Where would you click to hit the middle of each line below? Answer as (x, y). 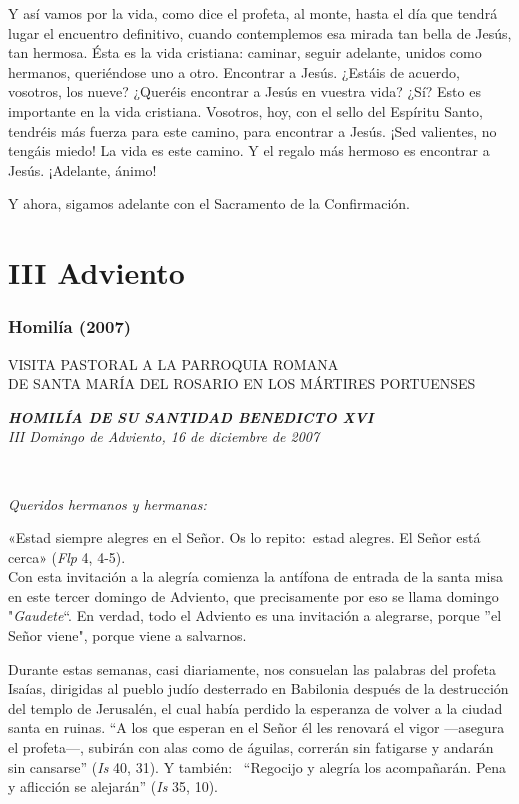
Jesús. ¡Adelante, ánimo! (82, 169)
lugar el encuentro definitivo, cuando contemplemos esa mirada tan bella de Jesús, (260, 32)
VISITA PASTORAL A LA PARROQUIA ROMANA (173, 363)
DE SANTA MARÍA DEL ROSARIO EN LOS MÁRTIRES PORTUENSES (242, 383)
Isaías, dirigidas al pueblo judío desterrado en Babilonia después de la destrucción (258, 688)
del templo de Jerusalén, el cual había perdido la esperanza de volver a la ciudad (255, 707)
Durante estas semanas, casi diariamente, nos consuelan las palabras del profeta (252, 668)
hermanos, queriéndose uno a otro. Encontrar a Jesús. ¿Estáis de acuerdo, (234, 71)
